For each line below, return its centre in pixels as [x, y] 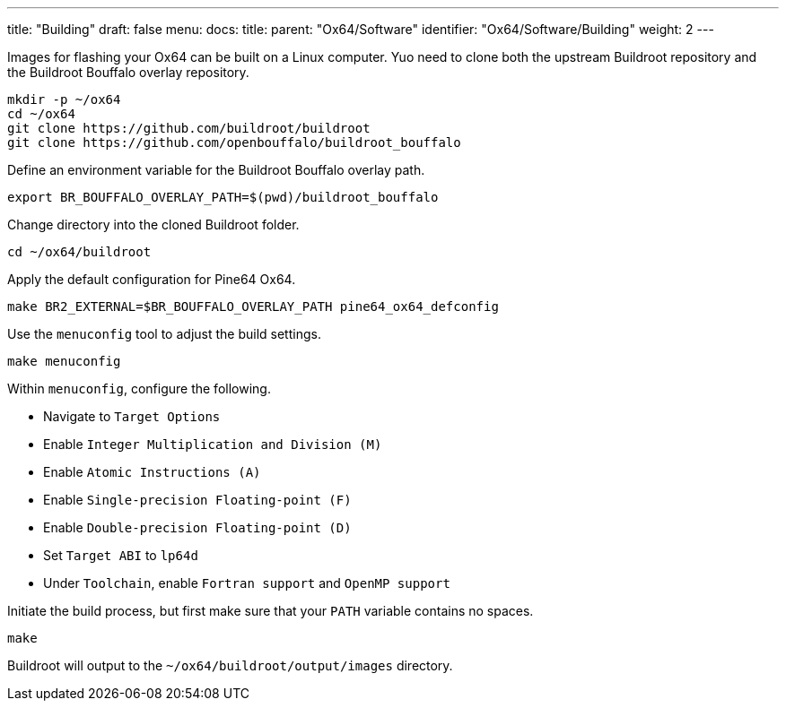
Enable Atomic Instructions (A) [152, 472]
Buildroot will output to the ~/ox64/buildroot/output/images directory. [230, 665]
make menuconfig [64, 361]
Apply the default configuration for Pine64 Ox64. [152, 279]
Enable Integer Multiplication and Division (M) [213, 444]
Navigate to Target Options [132, 416]
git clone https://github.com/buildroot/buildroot [189, 128]
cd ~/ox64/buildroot [79, 252]
